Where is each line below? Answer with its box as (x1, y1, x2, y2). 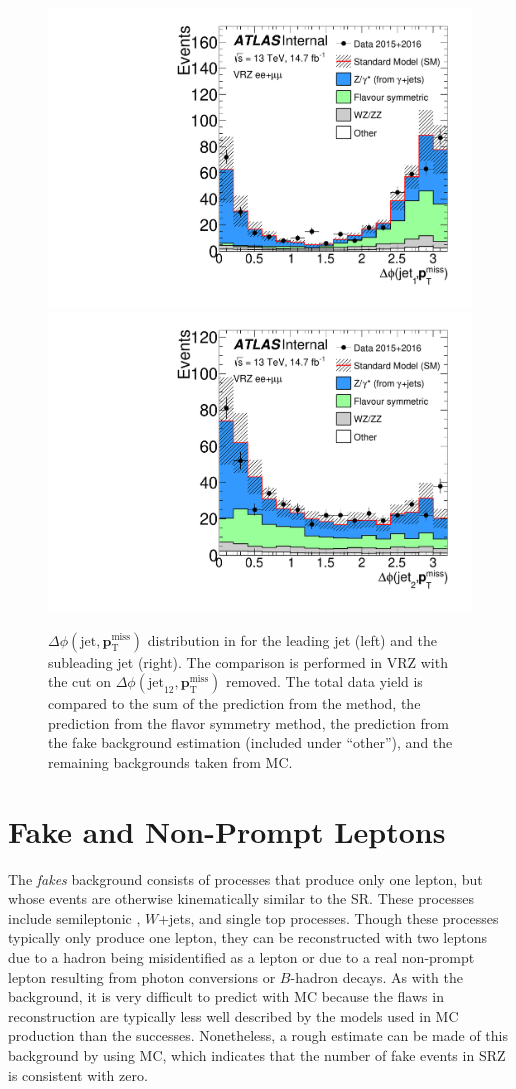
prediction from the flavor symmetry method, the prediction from (48, 712, 449, 733)
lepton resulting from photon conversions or (8, 966, 276, 987)
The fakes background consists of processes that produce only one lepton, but (8, 868, 483, 889)
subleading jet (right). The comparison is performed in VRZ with (48, 651, 448, 672)
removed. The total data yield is (225, 671, 423, 692)
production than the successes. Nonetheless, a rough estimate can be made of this (8, 1025, 508, 1046)
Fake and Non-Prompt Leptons (8, 810, 446, 851)
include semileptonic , (8, 907, 141, 928)
